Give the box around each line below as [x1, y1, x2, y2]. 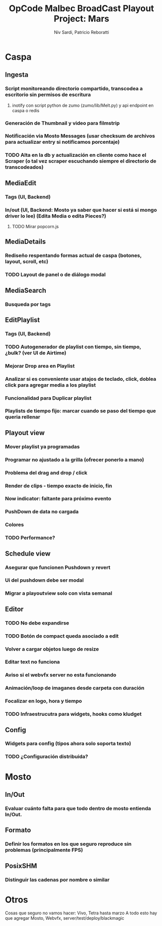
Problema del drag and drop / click [5, 469, 88, 476]
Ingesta [5, 71, 29, 79]
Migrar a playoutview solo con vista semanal [5, 590, 113, 597]
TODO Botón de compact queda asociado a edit [5, 632, 119, 639]
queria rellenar [5, 414, 40, 421]
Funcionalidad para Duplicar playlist [5, 394, 92, 401]
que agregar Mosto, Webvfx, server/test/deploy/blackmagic [5, 915, 125, 921]
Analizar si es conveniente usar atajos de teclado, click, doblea [5, 375, 157, 382]
